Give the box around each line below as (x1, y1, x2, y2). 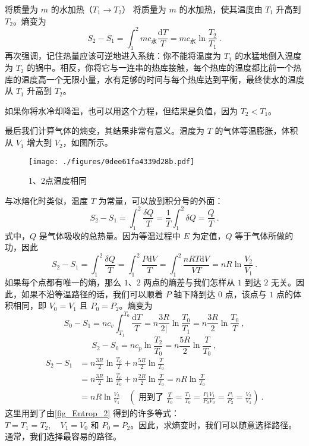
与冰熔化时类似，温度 (5, 194, 88, 206)
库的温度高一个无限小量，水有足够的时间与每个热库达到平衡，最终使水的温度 (5, 73, 304, 85)
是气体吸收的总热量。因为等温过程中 (39, 229, 181, 241)
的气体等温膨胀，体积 (215, 124, 298, 137)
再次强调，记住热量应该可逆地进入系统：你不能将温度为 (5, 49, 221, 62)
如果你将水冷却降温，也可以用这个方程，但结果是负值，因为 (5, 104, 238, 117)
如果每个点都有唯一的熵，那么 (5, 276, 121, 288)
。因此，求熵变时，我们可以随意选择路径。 (130, 418, 297, 431)
